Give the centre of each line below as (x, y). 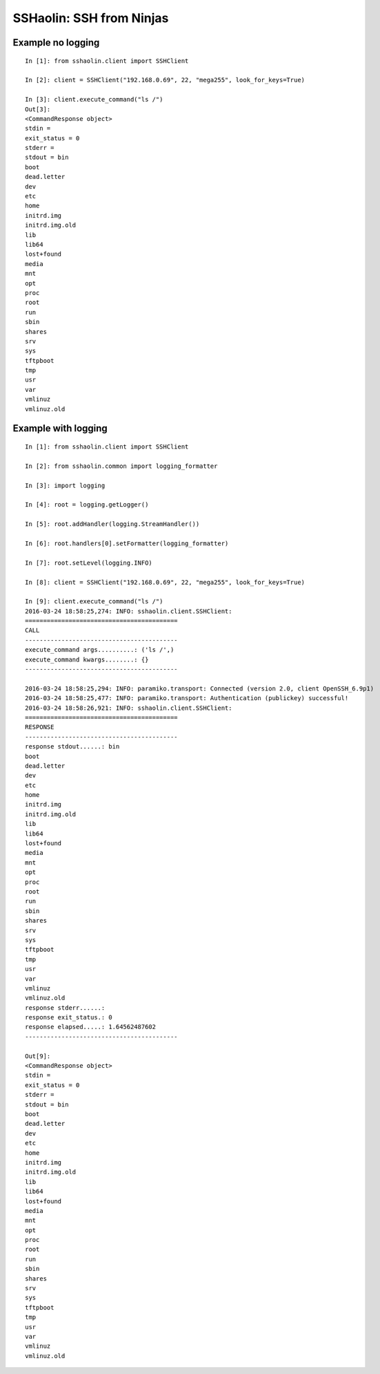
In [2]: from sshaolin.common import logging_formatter (121, 466)
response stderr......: (65, 1008)
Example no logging (56, 43)
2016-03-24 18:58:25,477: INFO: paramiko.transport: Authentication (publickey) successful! (187, 698)
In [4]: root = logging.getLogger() (87, 505)
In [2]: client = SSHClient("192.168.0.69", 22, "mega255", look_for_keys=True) (165, 80)
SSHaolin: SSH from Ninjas (91, 18)
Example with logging (60, 429)
